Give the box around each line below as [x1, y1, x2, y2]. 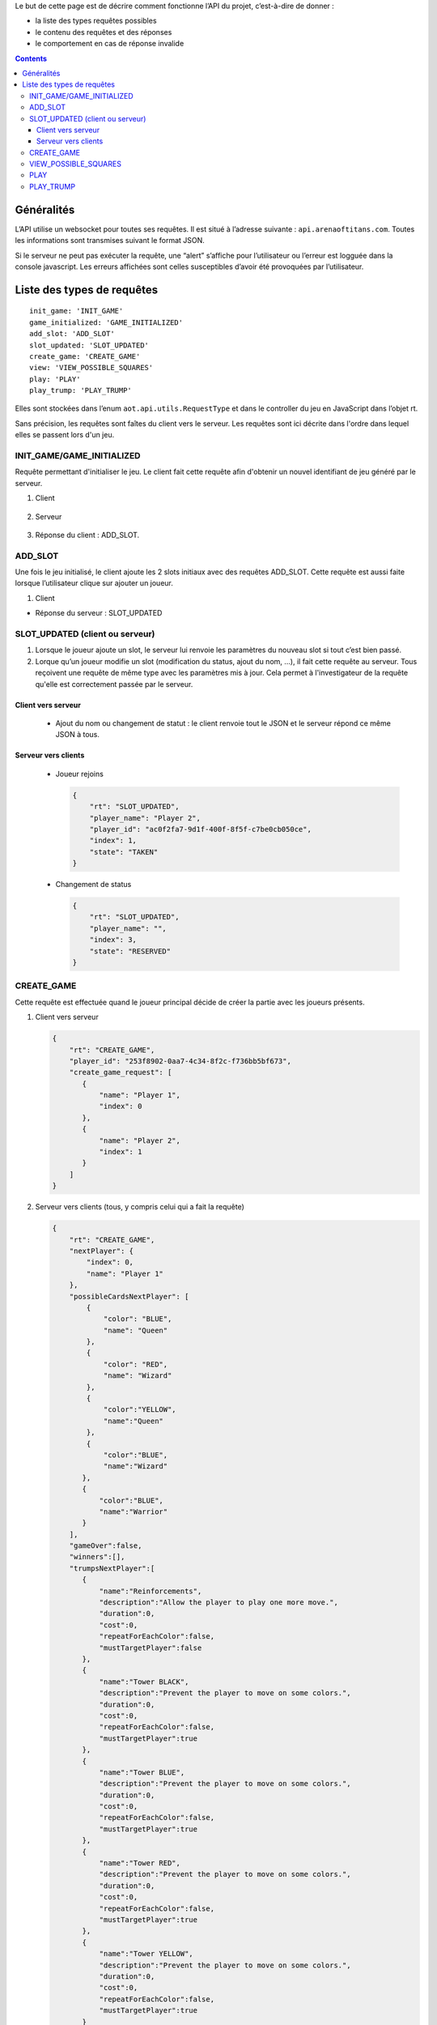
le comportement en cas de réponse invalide [35, 39, 185, 49]
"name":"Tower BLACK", [99, 1677, 189, 1686]
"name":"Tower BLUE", [99, 1767, 185, 1777]
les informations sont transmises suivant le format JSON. [15, 236, 206, 245]
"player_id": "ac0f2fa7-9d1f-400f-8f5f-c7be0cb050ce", [89, 825, 312, 833]
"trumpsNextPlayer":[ [69, 1563, 155, 1573]
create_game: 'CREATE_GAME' [29, 352, 141, 360]
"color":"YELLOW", [103, 1405, 177, 1414]
